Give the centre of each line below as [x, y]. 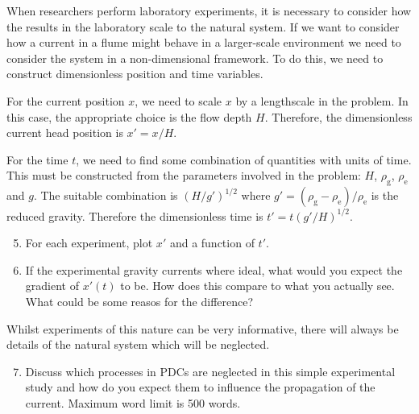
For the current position [66, 100]
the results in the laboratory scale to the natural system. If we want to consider [203, 26]
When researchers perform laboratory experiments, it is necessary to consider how [209, 10]
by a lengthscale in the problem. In [322, 100]
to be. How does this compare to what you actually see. [257, 286]
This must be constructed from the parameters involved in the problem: [184, 175]
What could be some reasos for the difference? [139, 302]
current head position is [65, 132]
